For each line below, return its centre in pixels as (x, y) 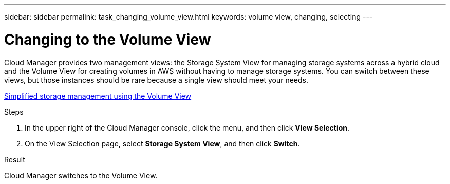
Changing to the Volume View (108, 39)
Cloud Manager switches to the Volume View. (81, 175)
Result (15, 159)
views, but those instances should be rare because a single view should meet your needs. (156, 80)
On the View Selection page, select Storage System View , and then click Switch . (162, 143)
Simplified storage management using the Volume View (98, 96)
